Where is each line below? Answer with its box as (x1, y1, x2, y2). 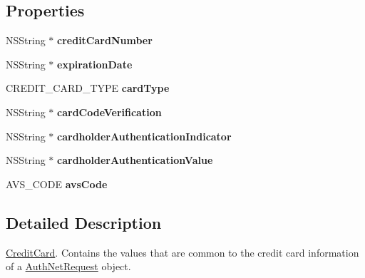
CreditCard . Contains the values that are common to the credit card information (6, 244, 359, 259)
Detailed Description (6, 211, 162, 233)
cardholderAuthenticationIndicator (57, 128, 232, 143)
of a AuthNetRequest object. (6, 259, 131, 274)
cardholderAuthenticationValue (57, 153, 213, 168)
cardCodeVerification (57, 104, 162, 119)
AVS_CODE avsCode (6, 176, 108, 191)
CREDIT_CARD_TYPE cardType (6, 81, 170, 96)
